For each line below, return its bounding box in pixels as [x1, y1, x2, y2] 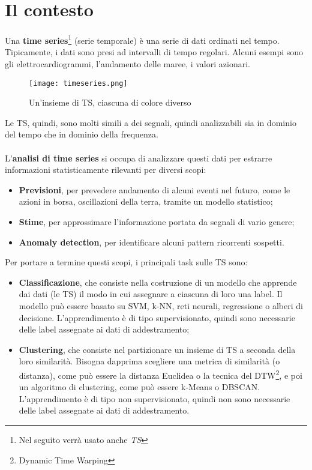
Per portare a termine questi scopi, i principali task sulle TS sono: [5, 256, 248, 268]
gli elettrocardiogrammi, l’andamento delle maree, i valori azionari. [5, 57, 250, 70]
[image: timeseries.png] [29, 79, 128, 88]
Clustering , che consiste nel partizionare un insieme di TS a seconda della [19, 343, 296, 355]
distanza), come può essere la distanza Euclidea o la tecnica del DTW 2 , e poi [19, 367, 302, 381]
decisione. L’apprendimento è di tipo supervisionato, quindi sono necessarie [19, 311, 295, 324]
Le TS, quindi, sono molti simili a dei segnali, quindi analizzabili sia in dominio [5, 116, 296, 128]
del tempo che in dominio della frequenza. [5, 128, 158, 140]
